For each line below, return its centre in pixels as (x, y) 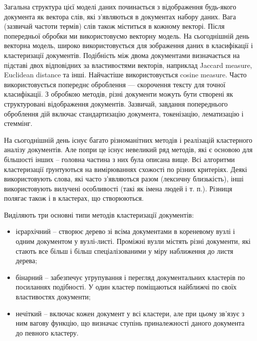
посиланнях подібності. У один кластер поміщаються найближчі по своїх (126, 287)
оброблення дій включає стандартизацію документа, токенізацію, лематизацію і (124, 113)
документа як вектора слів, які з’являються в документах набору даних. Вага (120, 16)
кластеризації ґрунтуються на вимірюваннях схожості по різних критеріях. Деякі (126, 169)
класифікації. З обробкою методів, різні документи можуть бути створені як (119, 94)
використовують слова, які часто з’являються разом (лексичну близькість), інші (124, 179)
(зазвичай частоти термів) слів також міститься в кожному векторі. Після (114, 26)
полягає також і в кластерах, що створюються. (74, 198)
